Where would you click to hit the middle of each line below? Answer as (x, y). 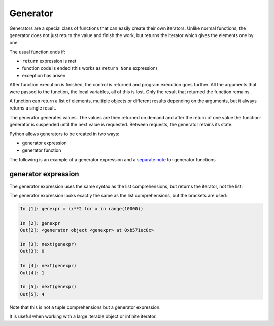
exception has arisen (44, 75)
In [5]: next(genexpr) (48, 287)
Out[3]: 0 (32, 251)
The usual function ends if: (37, 52)
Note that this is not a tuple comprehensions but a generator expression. (85, 307)
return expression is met (49, 61)
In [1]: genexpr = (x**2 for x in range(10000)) (82, 209)
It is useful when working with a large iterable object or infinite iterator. (83, 316)
